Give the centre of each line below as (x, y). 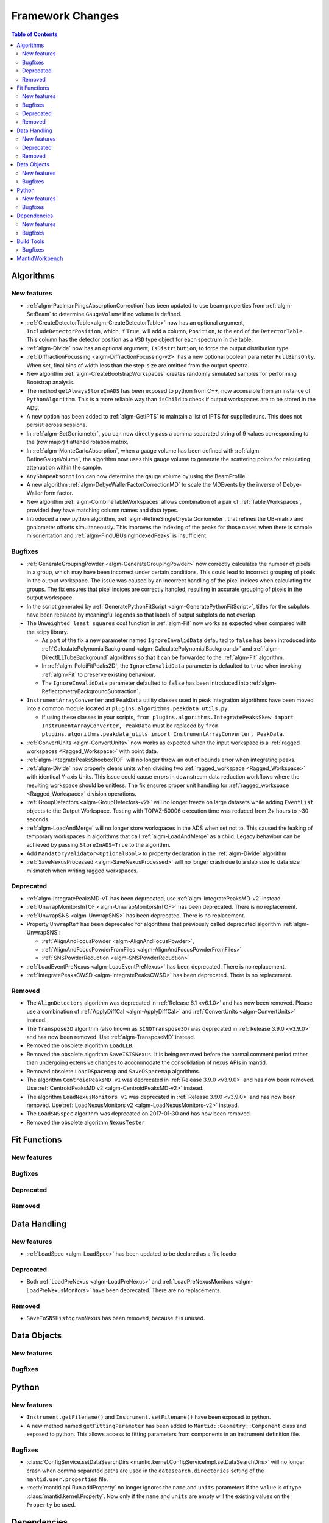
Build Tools (31, 241)
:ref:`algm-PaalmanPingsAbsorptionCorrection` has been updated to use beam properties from (146, 305)
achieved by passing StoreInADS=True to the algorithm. (98, 845)
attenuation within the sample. (64, 468)
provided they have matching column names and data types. (103, 510)
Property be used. (51, 1505)
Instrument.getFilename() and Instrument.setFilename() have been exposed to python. (149, 1417)
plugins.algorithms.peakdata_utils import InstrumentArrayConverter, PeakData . (163, 734)
